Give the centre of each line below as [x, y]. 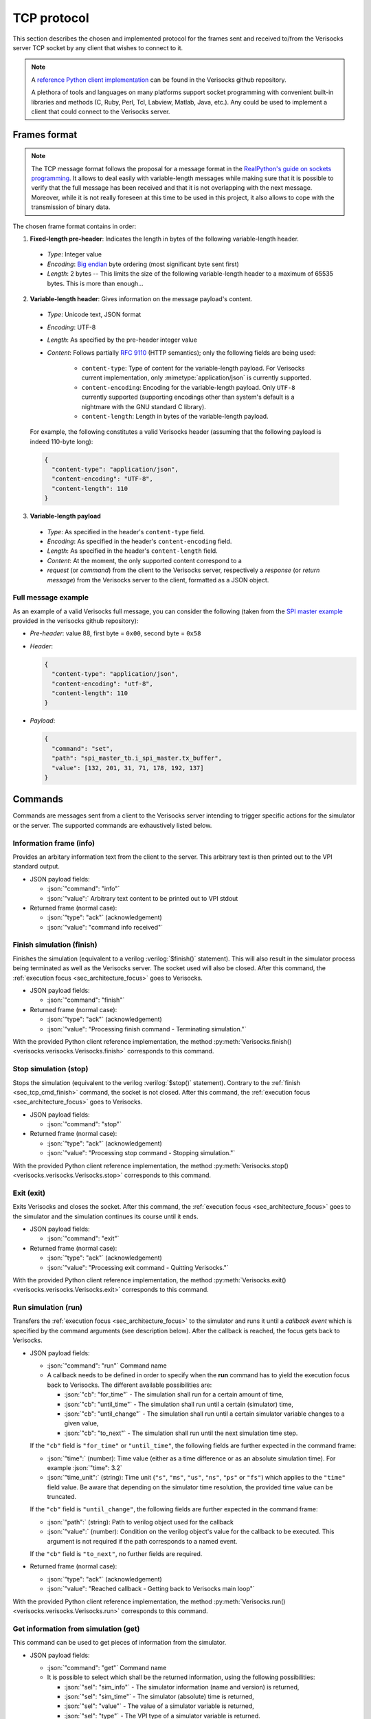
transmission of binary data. [71, 207]
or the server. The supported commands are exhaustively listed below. [112, 825]
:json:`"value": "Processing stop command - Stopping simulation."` [141, 1153]
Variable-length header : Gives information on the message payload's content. [141, 298]
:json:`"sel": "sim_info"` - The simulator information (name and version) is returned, [182, 1687]
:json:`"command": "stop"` [84, 1124]
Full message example [51, 598]
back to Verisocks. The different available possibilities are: [130, 1385]
